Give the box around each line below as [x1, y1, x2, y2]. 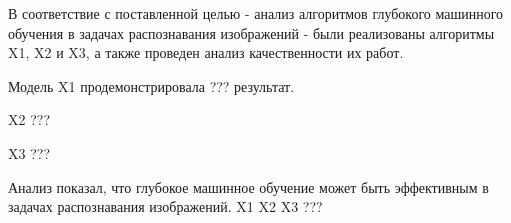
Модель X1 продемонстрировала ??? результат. [8, 75, 295, 96]
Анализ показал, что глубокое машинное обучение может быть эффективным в [8, 176, 489, 197]
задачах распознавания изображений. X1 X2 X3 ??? [8, 196, 323, 217]
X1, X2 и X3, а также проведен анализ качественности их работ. [8, 42, 404, 63]
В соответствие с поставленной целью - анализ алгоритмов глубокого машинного [8, 3, 504, 23]
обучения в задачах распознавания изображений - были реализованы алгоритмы [8, 22, 495, 43]
